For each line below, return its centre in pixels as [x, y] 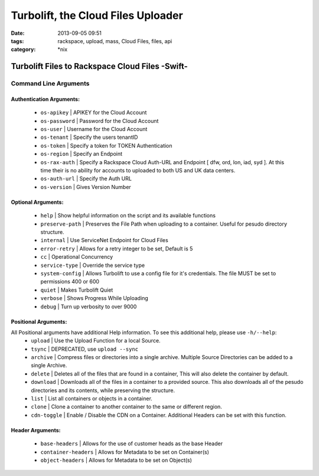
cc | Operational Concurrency [77, 257]
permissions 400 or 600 [70, 282]
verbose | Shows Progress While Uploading [95, 298]
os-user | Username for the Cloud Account [94, 129]
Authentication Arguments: [45, 99]
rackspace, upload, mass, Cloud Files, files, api [115, 41]
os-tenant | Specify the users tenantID [89, 137]
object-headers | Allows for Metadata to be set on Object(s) [116, 460]
